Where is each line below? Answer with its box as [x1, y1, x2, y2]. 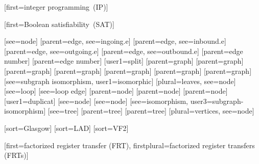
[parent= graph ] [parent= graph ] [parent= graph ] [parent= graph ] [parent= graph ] [4, 65, 252, 76]
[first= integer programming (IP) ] [4, 2, 108, 12]
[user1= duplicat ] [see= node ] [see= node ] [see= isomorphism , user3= [4, 95, 213, 106]
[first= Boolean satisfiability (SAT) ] [4, 18, 114, 29]
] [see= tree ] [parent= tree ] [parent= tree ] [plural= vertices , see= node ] [43, 105, 254, 116]
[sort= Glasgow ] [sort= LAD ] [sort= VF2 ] [4, 122, 129, 133]
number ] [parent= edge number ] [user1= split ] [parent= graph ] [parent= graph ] [4, 56, 244, 66]
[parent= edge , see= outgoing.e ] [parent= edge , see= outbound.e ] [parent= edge [4, 45, 243, 56]
